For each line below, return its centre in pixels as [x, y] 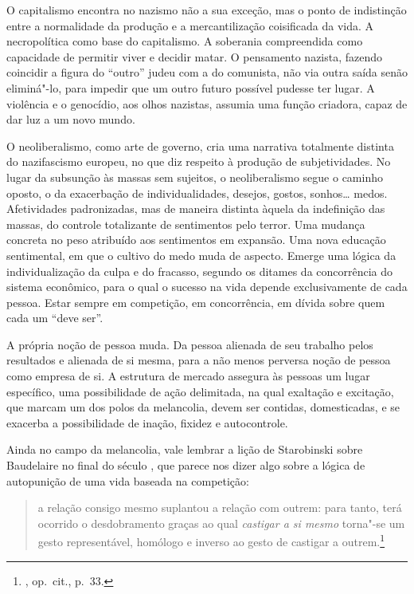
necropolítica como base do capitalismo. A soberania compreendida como [185, 41]
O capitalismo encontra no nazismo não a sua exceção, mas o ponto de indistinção [207, 10]
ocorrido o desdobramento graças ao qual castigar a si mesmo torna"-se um [221, 523]
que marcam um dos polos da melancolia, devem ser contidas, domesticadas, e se [203, 407]
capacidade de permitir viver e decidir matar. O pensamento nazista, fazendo [195, 56]
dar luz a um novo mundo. [71, 119]
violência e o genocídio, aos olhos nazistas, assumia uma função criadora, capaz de [207, 103]
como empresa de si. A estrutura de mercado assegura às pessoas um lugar [188, 376]
